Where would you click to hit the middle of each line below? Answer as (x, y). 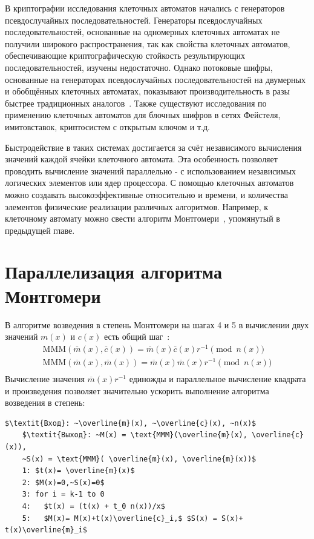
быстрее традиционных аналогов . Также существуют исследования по (136, 103)
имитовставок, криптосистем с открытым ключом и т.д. (107, 126)
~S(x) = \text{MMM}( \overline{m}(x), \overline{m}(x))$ (139, 459)
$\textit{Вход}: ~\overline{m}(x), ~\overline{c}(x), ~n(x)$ (131, 423)
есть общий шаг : (137, 336)
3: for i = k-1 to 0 (63, 494)
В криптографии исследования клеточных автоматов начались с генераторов (145, 8)
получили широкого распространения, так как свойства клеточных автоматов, (148, 43)
